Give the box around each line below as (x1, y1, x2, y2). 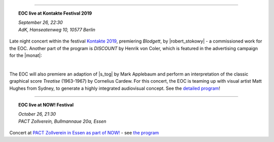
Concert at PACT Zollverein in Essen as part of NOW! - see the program (9, 130, 159, 136)
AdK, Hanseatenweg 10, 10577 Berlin (18, 26, 96, 32)
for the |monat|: (9, 52, 43, 58)
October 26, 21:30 (18, 111, 56, 117)
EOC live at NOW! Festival (18, 101, 74, 108)
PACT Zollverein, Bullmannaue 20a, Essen (18, 118, 107, 124)
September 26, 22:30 (18, 19, 63, 25)
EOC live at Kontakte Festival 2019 (18, 10, 92, 16)
